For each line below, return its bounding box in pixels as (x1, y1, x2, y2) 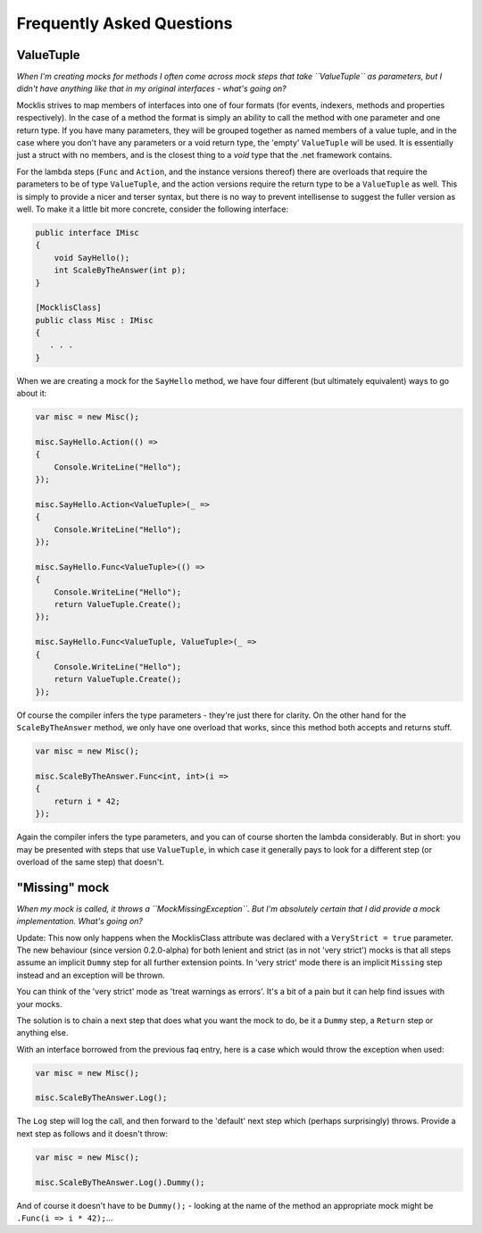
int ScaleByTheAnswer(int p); (54, 265, 187, 276)
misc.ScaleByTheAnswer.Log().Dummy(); (35, 1177, 205, 1187)
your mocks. (16, 998, 62, 1009)
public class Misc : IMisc (35, 315, 154, 325)
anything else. (16, 1028, 69, 1038)
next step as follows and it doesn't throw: (16, 1128, 169, 1138)
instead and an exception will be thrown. (16, 970, 165, 980)
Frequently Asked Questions (16, 13, 233, 33)
